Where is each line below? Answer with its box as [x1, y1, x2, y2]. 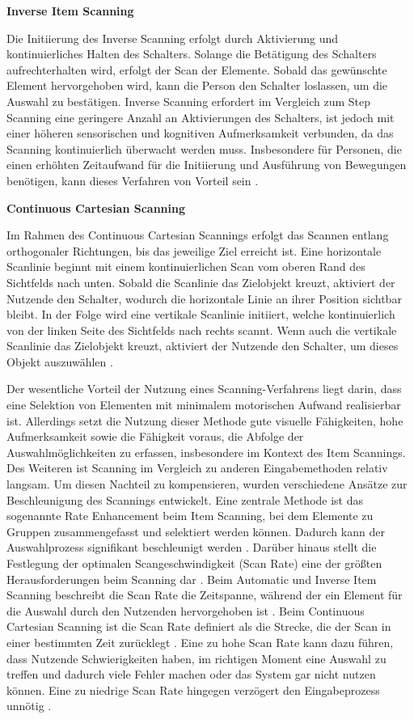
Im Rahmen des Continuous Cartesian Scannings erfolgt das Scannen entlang [6, 226, 389, 243]
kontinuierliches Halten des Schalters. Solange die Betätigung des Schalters [6, 45, 377, 62]
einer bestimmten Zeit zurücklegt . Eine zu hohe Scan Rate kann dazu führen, [6, 633, 394, 650]
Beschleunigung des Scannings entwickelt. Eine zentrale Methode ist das [6, 491, 364, 508]
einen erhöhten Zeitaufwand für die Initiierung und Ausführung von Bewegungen [6, 156, 407, 173]
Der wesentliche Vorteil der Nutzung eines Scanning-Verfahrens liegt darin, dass [6, 380, 402, 397]
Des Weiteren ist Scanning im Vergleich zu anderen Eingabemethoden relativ [6, 459, 388, 476]
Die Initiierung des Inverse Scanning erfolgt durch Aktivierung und [6, 29, 339, 46]
